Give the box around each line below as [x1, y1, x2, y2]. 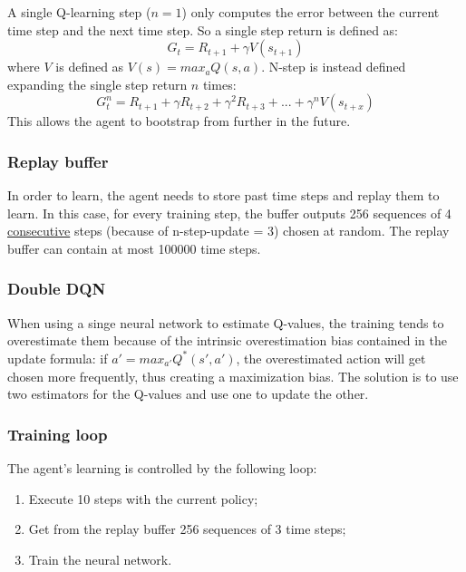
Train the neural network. [28, 549, 172, 568]
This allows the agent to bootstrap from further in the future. [7, 111, 351, 131]
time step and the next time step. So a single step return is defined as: [7, 20, 399, 39]
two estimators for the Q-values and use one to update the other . [7, 384, 369, 403]
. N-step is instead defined [261, 57, 406, 76]
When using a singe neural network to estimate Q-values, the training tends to [7, 313, 444, 332]
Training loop [7, 422, 108, 445]
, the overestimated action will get [236, 348, 426, 367]
